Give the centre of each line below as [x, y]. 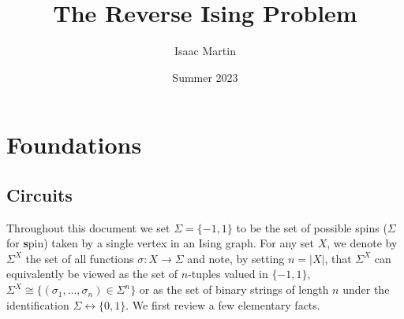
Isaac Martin [205, 51]
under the [366, 289]
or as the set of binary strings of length [234, 289]
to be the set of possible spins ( [312, 227]
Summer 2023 [205, 77]
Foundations [74, 145]
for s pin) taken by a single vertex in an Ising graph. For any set [161, 243]
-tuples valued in [228, 274]
